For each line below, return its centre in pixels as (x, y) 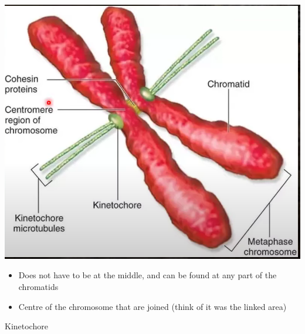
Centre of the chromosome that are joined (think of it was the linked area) (152, 306)
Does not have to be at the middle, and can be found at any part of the (148, 275)
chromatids (38, 286)
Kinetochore (26, 326)
